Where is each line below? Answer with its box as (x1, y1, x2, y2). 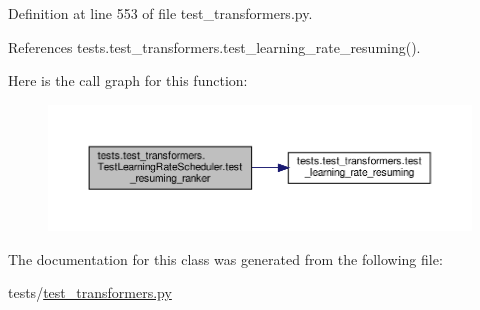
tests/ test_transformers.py (8, 282, 172, 303)
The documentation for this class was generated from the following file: (8, 248, 443, 269)
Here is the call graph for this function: (8, 70, 248, 91)
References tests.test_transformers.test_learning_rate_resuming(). (8, 36, 421, 57)
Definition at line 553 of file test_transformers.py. (8, 3, 313, 23)
